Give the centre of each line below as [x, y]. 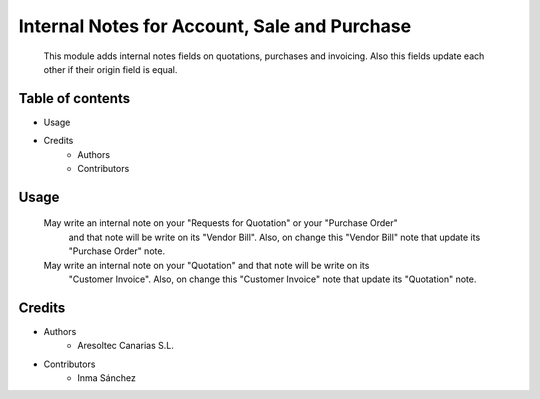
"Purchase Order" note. [116, 251]
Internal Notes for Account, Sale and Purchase [215, 26]
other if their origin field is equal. [110, 69]
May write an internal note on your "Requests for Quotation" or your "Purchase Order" [221, 223]
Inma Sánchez [107, 378]
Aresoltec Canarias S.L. [125, 346]
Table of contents [74, 98]
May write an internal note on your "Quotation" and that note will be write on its [206, 265]
